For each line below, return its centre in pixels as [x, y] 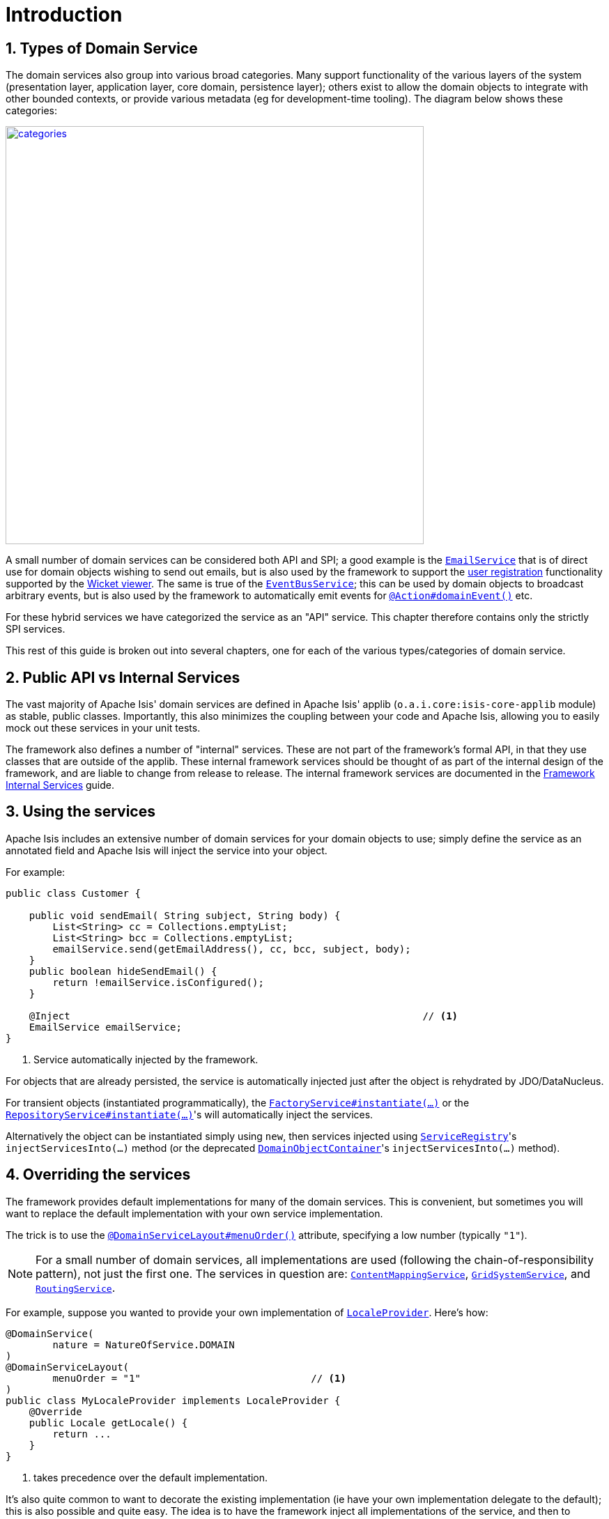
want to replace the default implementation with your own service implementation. [194, 1213]
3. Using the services [80, 812]
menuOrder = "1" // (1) [199, 1378]
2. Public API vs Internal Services [123, 677]
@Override [55, 1411]
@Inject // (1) [244, 1016]
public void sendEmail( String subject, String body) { [185, 915]
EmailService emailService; [105, 1027]
